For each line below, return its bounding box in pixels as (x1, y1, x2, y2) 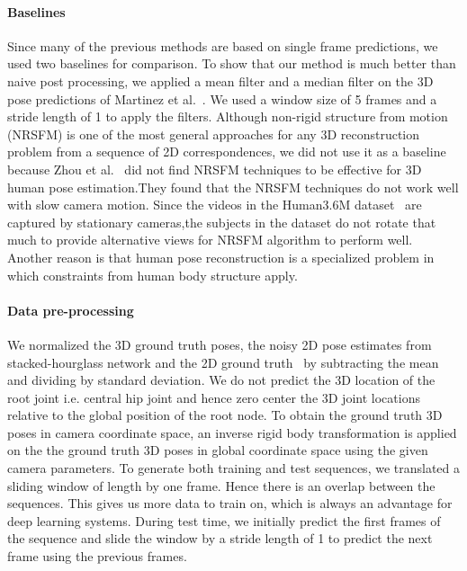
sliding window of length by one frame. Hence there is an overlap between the (7, 476, 436, 495)
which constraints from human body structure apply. (7, 265, 298, 284)
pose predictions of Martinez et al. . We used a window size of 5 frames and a (7, 89, 437, 108)
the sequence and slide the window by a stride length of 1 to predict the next (7, 529, 433, 548)
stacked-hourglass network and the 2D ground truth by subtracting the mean (7, 352, 439, 371)
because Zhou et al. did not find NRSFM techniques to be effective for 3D (7, 159, 422, 178)
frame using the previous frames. (7, 547, 187, 566)
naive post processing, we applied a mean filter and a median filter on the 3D (7, 71, 434, 90)
